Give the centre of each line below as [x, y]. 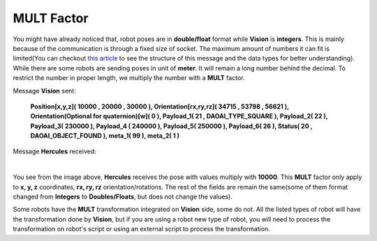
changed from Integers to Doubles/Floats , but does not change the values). [123, 197]
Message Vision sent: [44, 91]
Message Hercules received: [55, 151]
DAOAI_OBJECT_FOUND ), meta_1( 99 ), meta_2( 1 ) [105, 136]
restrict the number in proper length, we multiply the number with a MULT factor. [129, 78]
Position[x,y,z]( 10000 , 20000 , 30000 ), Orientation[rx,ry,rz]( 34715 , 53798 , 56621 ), [160, 106]
